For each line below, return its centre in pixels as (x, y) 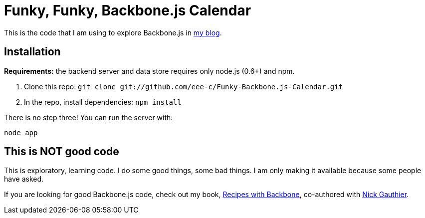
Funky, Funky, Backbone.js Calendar (128, 10)
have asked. (24, 179)
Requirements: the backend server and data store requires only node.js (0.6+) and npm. (149, 71)
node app (21, 132)
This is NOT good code (62, 152)
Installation (32, 52)
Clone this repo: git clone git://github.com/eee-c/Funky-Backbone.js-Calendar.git (184, 86)
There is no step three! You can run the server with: (89, 117)
